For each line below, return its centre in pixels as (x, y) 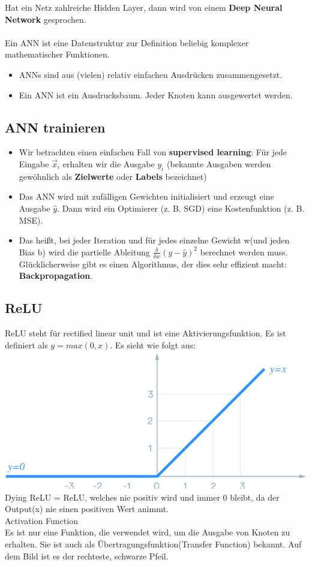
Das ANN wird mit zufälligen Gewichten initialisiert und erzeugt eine (146, 196)
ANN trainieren (55, 127)
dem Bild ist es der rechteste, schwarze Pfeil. (87, 556)
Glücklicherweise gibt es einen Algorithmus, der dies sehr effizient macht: (153, 264)
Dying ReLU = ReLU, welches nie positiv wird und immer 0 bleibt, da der (142, 497)
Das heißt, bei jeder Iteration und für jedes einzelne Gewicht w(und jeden (154, 240)
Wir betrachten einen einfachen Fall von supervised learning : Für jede (153, 152)
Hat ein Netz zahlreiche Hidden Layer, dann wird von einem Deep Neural (144, 7)
